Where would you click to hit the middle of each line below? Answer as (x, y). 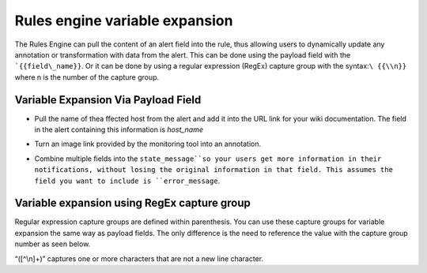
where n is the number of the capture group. (87, 77)
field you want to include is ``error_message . (127, 181)
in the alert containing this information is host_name (119, 129)
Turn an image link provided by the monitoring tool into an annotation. (148, 144)
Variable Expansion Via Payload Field (108, 100)
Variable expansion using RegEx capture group (132, 203)
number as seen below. (53, 244)
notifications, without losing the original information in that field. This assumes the (213, 170)
